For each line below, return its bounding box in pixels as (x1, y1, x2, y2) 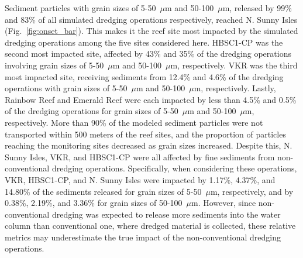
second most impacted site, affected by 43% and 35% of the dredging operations (5, 47, 291, 60)
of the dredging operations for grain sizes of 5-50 (5, 105, 178, 117)
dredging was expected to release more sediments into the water (51, 208, 281, 220)
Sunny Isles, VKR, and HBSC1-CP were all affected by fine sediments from (5, 150, 275, 163)
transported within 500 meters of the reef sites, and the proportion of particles (5, 128, 286, 140)
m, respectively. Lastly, (194, 82, 276, 94)
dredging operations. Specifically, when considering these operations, (51, 162, 297, 174)
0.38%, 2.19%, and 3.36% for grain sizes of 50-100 (5, 197, 183, 209)
